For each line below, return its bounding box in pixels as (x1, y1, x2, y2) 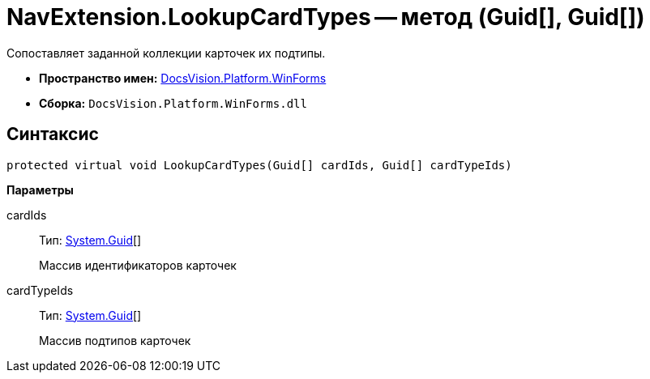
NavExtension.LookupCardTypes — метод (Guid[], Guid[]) (6, 3, 645, 31)
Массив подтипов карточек (39, 333, 191, 347)
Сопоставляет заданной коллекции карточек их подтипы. (6, 45, 326, 60)
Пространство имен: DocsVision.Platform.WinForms (39, 70, 327, 85)
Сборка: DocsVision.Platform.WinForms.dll (39, 96, 307, 110)
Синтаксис (6, 124, 99, 145)
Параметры (6, 182, 74, 197)
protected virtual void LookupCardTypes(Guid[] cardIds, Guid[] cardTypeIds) (6, 158, 512, 172)
